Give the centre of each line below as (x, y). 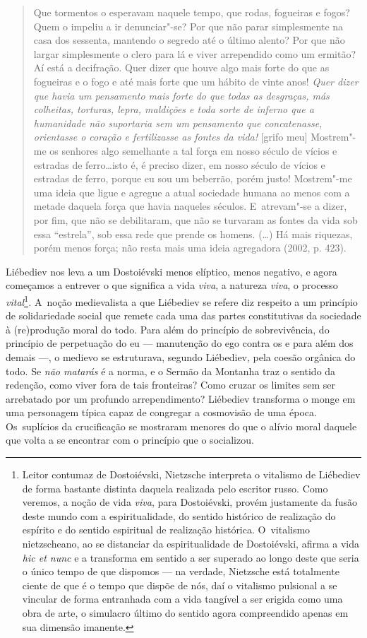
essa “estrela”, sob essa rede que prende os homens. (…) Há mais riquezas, (193, 234)
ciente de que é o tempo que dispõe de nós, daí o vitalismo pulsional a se (180, 585)
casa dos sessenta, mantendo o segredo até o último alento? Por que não (189, 40)
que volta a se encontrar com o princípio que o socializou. (130, 440)
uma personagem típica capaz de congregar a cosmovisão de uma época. (161, 412)
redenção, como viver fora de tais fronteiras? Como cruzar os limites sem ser (170, 385)
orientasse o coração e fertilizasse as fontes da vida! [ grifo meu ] (170, 137)
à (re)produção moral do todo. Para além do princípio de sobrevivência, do (168, 329)
